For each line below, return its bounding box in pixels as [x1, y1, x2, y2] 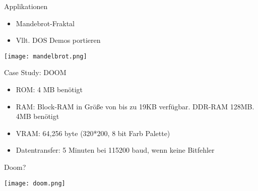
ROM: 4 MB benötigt [16, 84, 83, 95]
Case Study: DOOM [4, 67, 67, 78]
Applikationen [4, 1, 48, 11]
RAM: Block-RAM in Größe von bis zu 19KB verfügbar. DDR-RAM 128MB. [16, 101, 254, 111]
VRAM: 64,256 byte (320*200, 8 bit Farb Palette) [16, 128, 170, 138]
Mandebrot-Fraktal [16, 18, 75, 28]
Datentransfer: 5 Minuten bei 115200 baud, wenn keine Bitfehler [16, 145, 215, 155]
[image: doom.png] [4, 179, 66, 187]
